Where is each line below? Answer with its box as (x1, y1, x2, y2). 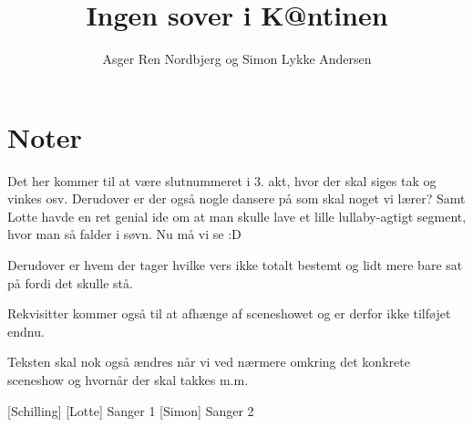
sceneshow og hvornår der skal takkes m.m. (7, 370, 249, 389)
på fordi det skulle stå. (7, 273, 133, 292)
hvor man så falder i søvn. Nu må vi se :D (7, 224, 242, 244)
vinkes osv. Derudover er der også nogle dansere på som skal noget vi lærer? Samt (7, 189, 466, 208)
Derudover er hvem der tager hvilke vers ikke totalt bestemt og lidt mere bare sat (7, 255, 463, 275)
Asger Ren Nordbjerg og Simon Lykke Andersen (102, 49, 372, 68)
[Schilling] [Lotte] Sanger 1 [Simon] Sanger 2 (7, 401, 254, 420)
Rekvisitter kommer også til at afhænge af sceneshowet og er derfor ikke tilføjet (7, 304, 451, 323)
